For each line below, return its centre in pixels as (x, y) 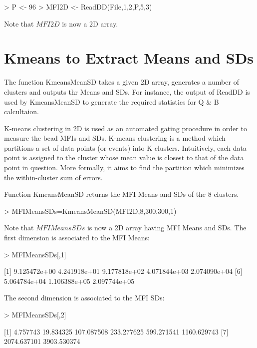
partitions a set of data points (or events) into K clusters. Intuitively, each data (125, 147)
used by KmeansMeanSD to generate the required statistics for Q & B (112, 101)
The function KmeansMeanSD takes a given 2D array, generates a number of (122, 82)
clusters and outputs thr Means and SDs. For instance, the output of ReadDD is (127, 91)
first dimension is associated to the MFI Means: (77, 238)
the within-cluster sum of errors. (53, 177)
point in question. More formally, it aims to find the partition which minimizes (124, 167)
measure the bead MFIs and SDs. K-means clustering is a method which (115, 138)
